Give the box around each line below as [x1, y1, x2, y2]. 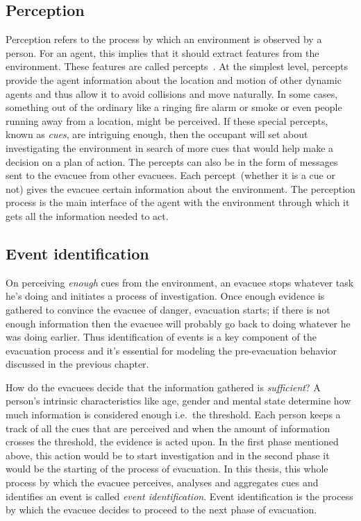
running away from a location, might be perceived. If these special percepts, [6, 113, 328, 128]
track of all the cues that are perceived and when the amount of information [6, 420, 330, 435]
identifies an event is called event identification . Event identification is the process [6, 488, 353, 503]
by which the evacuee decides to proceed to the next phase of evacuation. [6, 502, 317, 517]
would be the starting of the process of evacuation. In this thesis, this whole [6, 461, 328, 476]
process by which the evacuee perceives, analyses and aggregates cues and [6, 475, 319, 490]
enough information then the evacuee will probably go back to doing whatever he [6, 316, 351, 330]
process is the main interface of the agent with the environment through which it [6, 195, 350, 210]
